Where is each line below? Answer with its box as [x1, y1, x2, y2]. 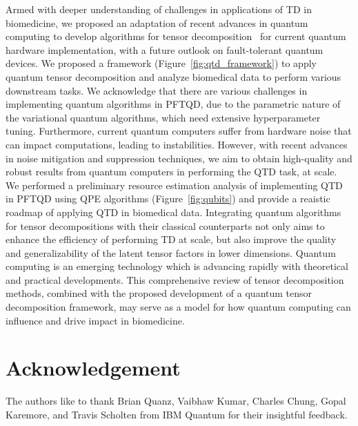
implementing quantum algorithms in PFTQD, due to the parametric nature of [6, 97, 341, 111]
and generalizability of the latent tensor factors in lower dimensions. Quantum [6, 245, 336, 260]
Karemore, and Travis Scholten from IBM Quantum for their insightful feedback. [6, 407, 348, 421]
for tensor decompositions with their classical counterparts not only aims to [6, 218, 325, 233]
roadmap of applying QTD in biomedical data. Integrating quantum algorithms [6, 204, 341, 219]
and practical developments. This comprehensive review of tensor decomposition [6, 272, 344, 287]
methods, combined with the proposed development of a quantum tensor [6, 286, 312, 300]
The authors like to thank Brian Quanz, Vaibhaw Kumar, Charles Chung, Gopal [6, 394, 346, 408]
